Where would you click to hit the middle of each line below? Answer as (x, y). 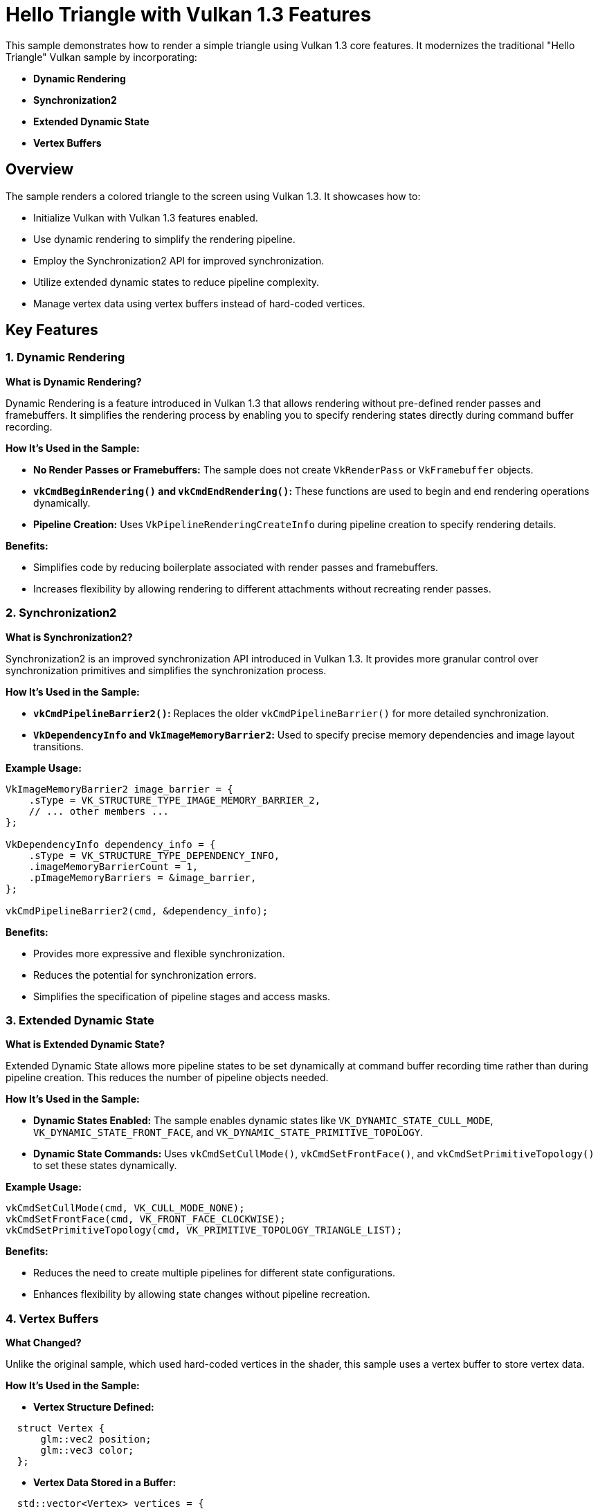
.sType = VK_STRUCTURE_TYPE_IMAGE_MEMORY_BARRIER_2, (175, 800)
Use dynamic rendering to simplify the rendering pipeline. (164, 239)
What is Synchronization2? (69, 637)
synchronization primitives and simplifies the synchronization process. (166, 670)
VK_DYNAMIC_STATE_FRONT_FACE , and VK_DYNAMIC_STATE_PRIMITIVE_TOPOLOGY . (228, 1132)
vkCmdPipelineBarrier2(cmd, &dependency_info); (137, 911)
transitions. (58, 746)
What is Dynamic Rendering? (74, 381)
